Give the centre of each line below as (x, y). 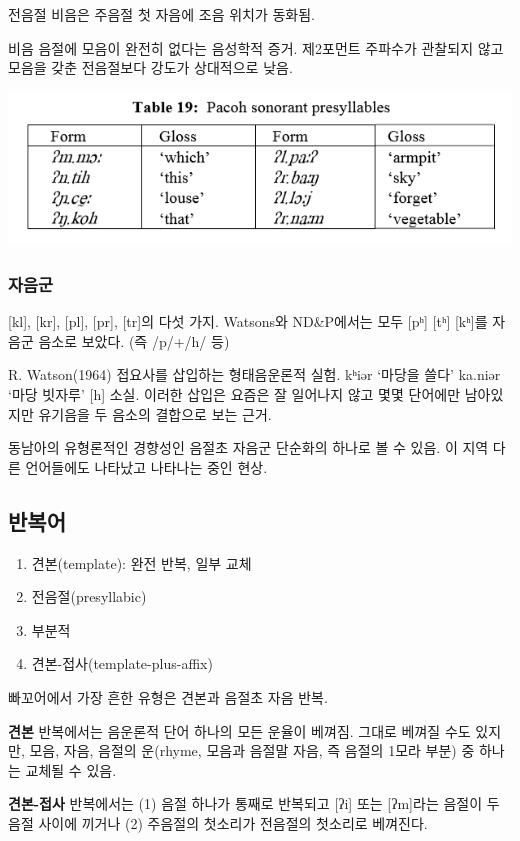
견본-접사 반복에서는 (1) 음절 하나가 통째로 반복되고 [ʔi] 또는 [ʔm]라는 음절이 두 (254, 803)
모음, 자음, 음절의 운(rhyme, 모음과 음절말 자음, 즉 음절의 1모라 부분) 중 (252, 750)
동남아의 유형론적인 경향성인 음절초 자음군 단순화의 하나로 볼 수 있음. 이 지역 (248, 447)
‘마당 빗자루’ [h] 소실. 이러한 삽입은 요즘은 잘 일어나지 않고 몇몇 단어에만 (234, 394)
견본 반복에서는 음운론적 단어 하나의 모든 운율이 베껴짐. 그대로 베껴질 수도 (239, 730)
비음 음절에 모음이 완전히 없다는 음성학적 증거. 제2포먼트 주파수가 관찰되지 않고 (256, 47)
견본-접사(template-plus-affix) (122, 663)
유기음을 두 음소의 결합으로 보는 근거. (155, 413)
